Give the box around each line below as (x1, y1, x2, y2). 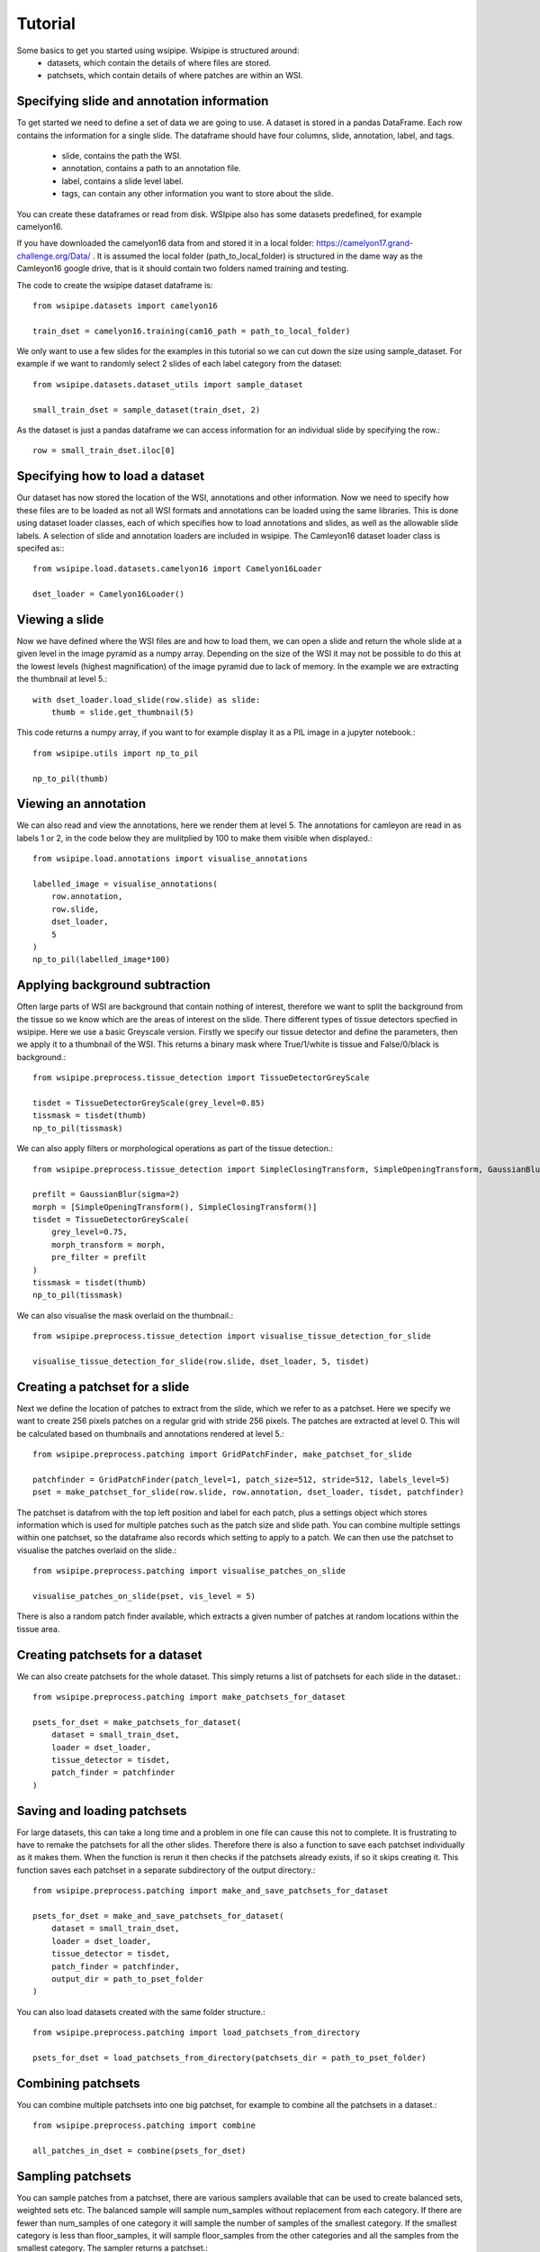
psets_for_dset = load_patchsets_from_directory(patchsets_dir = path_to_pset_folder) (32, 2052, 427, 2063)
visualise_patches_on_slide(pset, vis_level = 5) (32, 1591, 256, 1601)
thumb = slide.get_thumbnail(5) (50, 707, 194, 717)
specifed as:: (16, 542, 65, 553)
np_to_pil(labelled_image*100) (32, 955, 171, 965)
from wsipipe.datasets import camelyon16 (32, 300, 218, 311)
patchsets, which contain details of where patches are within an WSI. (47, 70, 303, 81)
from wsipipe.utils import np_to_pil (32, 748, 200, 758)
